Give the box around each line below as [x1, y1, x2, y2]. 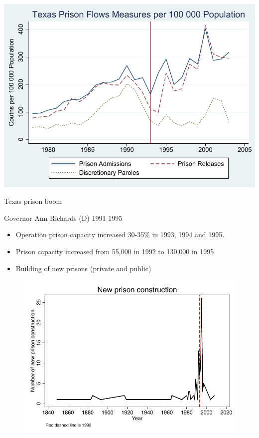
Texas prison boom [4, 196, 62, 206]
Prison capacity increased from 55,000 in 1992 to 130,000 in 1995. [15, 246, 216, 256]
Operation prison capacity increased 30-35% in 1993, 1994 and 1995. [15, 229, 225, 240]
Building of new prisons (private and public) [15, 263, 151, 273]
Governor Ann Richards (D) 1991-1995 [4, 212, 123, 223]
